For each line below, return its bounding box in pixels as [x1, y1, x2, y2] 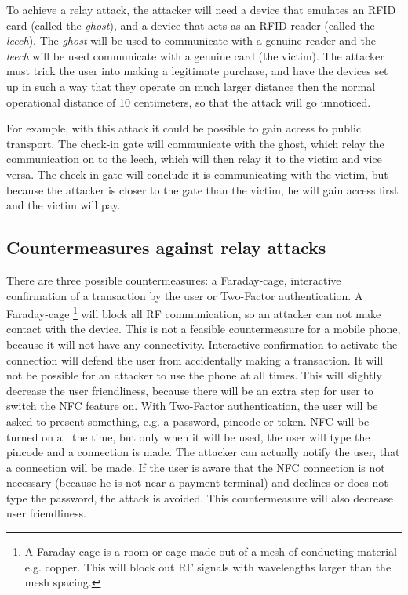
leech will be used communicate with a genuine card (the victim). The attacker [6, 47, 384, 63]
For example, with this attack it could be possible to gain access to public [6, 120, 362, 136]
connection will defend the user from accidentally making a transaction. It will [6, 351, 384, 368]
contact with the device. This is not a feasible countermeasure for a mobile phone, [6, 321, 401, 337]
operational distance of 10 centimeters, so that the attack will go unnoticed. [6, 93, 371, 110]
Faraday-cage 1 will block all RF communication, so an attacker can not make [6, 303, 381, 321]
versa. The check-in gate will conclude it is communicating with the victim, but [6, 165, 388, 182]
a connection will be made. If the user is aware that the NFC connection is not [6, 459, 385, 475]
